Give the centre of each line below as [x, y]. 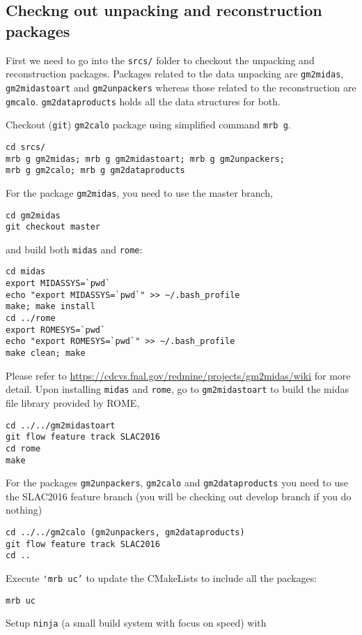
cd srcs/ [26, 147]
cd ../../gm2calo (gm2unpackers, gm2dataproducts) [125, 533]
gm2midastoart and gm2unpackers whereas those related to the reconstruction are [181, 87]
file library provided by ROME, [73, 402]
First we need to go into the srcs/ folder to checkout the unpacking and [160, 60]
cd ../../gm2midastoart [61, 425]
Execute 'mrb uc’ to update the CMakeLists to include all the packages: [162, 578]
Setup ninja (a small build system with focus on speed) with [136, 623]
